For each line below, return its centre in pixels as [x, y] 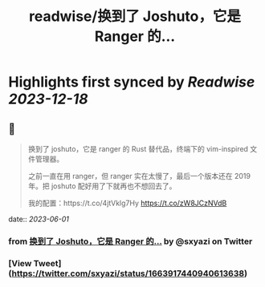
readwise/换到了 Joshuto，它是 [135, 16]
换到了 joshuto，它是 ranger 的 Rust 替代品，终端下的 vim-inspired [138, 149]
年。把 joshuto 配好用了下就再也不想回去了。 [102, 186]
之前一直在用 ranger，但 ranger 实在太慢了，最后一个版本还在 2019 [139, 176]
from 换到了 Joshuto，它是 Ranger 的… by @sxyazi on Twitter [130, 241]
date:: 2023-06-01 [39, 219]
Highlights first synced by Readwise [132, 82]
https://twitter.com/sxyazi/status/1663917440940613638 [128, 273]
